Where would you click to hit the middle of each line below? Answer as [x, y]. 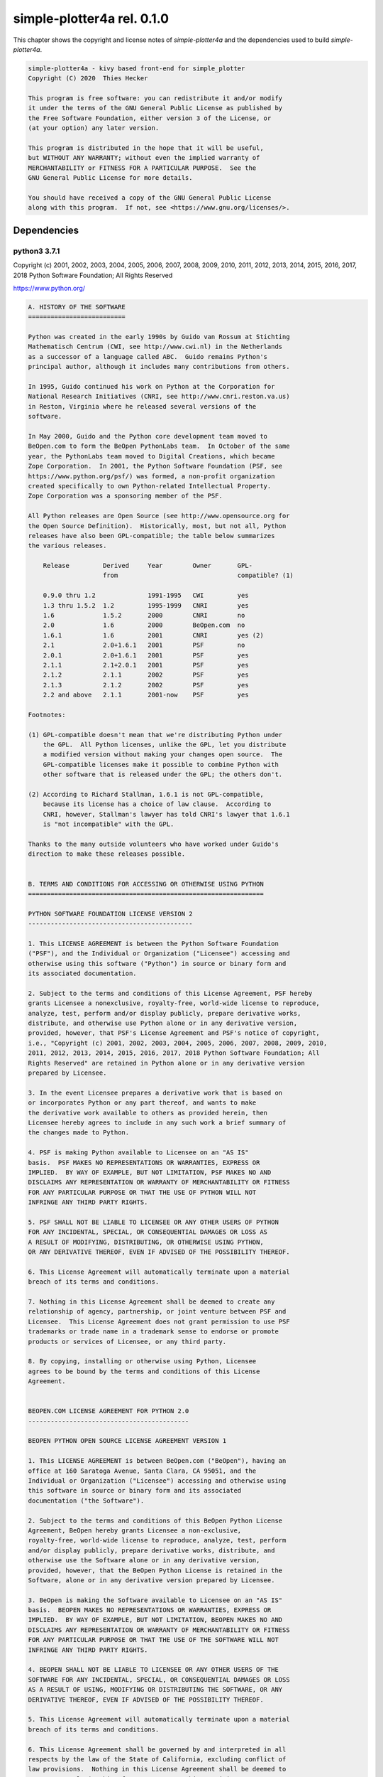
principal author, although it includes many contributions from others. [159, 367]
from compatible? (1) [199, 575]
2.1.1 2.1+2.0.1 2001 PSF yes [146, 665]
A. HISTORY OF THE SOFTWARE [77, 307]
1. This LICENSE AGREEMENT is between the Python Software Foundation [154, 943]
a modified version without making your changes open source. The [163, 755]
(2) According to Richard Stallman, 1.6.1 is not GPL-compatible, [146, 795]
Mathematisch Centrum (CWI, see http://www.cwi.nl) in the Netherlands [155, 347]
